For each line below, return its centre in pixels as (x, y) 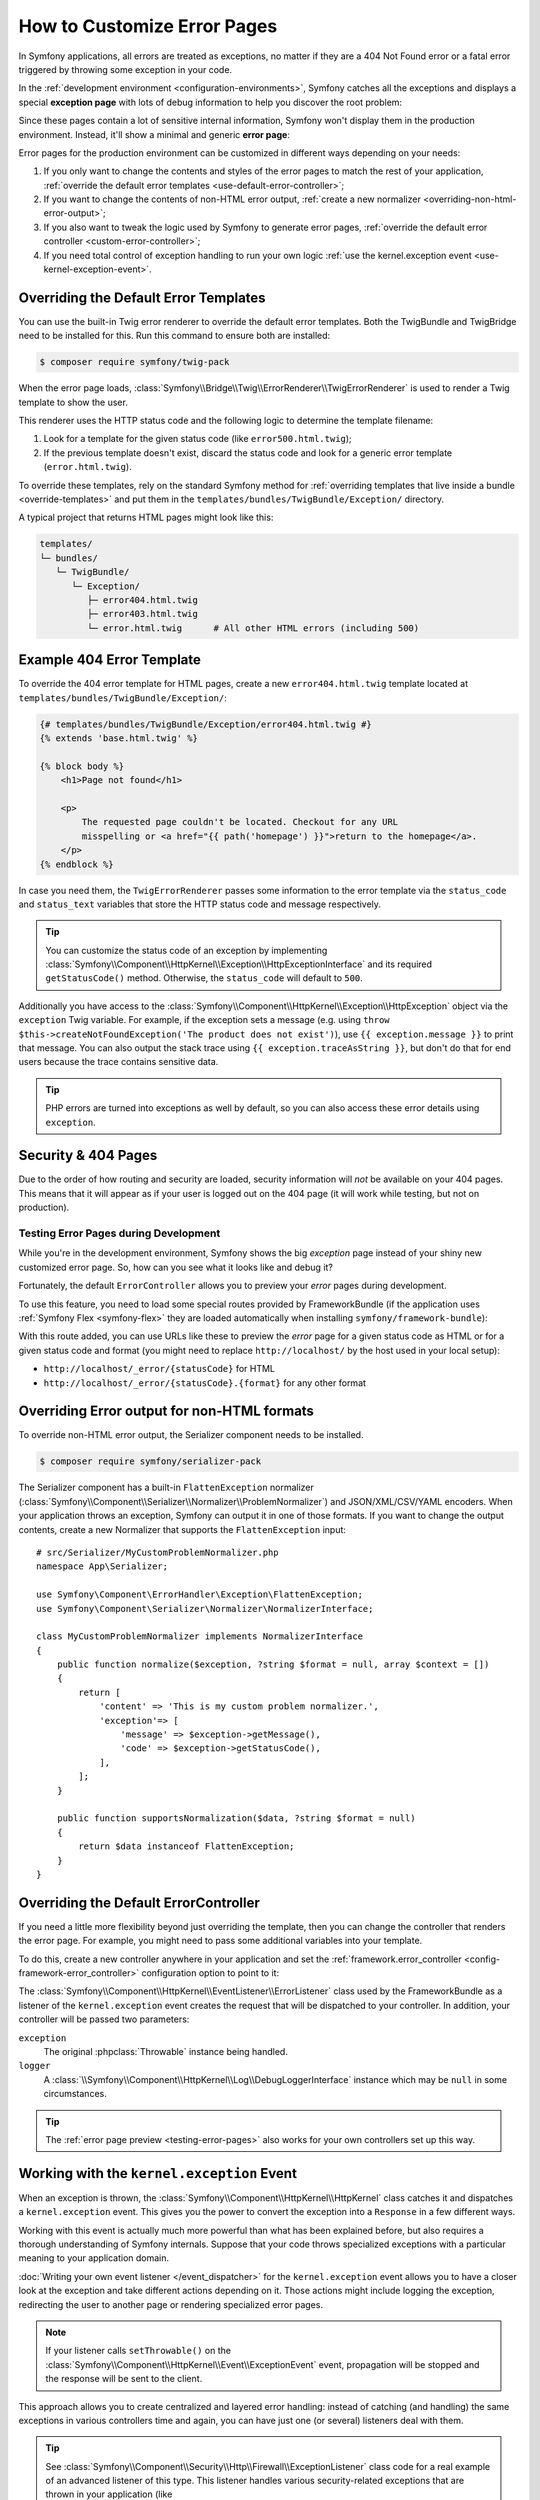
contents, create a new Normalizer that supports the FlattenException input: (182, 1529)
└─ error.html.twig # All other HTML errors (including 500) (253, 628)
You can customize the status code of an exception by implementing (186, 950)
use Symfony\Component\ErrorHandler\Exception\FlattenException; (200, 1594)
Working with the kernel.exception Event (157, 2173)
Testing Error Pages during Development (119, 1233)
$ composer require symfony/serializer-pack (150, 1461)
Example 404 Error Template (110, 660)
